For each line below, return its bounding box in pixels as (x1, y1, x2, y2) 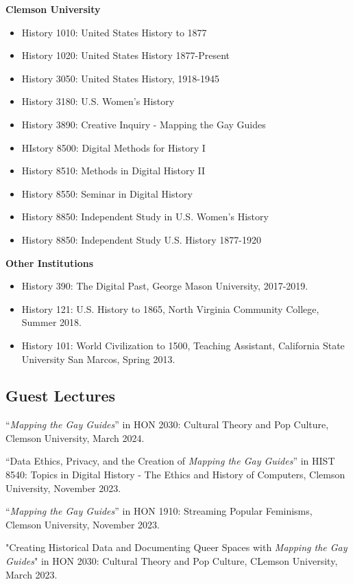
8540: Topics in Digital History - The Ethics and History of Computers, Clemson (5, 467, 345, 482)
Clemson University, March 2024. (5, 430, 145, 445)
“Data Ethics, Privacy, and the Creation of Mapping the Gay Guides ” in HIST (5, 454, 335, 468)
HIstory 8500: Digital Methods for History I (21, 140, 206, 154)
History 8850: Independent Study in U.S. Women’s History (21, 209, 269, 224)
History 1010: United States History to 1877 (21, 25, 207, 39)
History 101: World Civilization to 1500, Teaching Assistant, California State (21, 338, 345, 352)
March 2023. (5, 567, 58, 581)
